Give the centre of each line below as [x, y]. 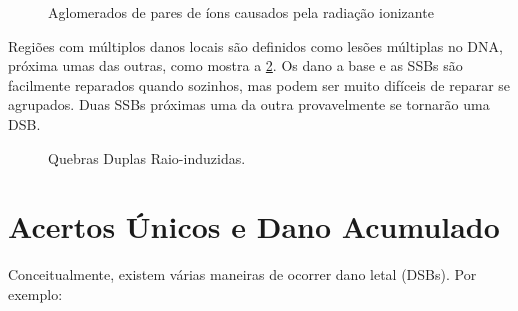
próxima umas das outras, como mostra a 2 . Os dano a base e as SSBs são [235, 65]
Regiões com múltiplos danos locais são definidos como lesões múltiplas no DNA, [255, 45]
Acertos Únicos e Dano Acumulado [254, 226]
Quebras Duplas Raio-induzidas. [147, 157]
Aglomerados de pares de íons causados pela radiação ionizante [241, 12]
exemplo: [35, 293]
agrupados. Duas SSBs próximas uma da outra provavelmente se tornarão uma [249, 104]
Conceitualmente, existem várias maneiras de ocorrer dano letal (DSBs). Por [242, 274]
